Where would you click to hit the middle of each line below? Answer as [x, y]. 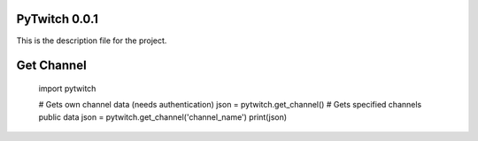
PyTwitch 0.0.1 [58, 19]
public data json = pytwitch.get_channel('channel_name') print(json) [163, 117]
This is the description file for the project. [92, 41]
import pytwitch [67, 88]
